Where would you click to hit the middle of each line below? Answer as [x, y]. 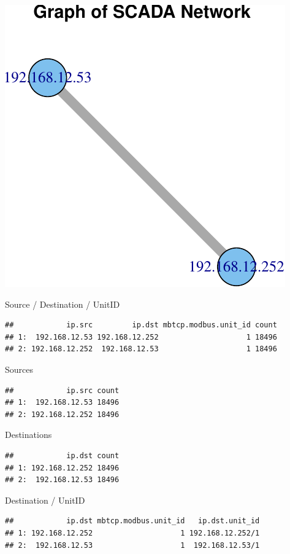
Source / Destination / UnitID [63, 304]
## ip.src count [62, 390]
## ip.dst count [62, 455]
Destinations [29, 435]
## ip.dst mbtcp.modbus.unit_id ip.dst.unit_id [132, 521]
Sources [19, 369]
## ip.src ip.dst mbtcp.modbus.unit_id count [141, 325]
